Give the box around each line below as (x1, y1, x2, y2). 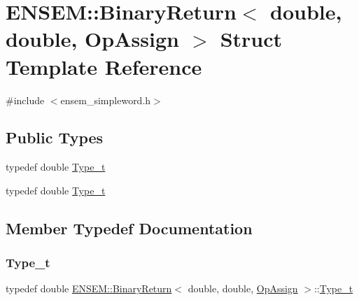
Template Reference (6, 52, 202, 80)
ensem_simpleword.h (60, 92, 151, 107)
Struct (220, 24, 283, 53)
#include (6, 92, 45, 107)
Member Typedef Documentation (6, 217, 253, 238)
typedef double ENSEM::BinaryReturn (6, 281, 172, 296)
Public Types (6, 127, 104, 148)
